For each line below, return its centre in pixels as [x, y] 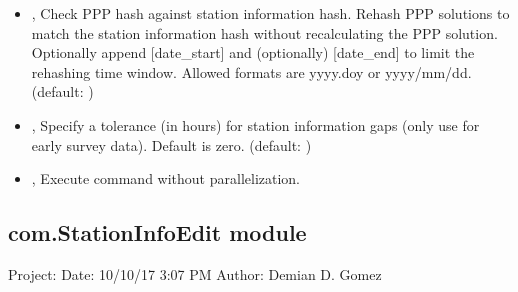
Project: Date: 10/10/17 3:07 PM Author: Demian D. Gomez [195, 273]
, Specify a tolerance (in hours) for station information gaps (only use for [255, 124]
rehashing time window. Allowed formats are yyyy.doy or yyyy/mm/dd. [251, 71]
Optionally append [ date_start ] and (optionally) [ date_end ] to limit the [253, 52]
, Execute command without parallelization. [166, 178]
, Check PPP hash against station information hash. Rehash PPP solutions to [270, 13]
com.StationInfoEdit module [157, 232]
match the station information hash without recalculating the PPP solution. [264, 32]
